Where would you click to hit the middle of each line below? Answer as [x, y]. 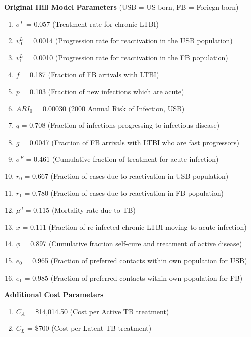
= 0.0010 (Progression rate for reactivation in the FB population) [127, 57]
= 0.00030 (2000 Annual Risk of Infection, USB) [110, 108]
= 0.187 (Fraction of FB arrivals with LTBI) [90, 74]
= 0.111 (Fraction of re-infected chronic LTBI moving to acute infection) [135, 226]
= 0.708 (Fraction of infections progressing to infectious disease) [120, 125]
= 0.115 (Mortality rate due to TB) [80, 210]
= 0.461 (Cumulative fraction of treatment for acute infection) [122, 159]
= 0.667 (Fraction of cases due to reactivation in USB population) [127, 176]
